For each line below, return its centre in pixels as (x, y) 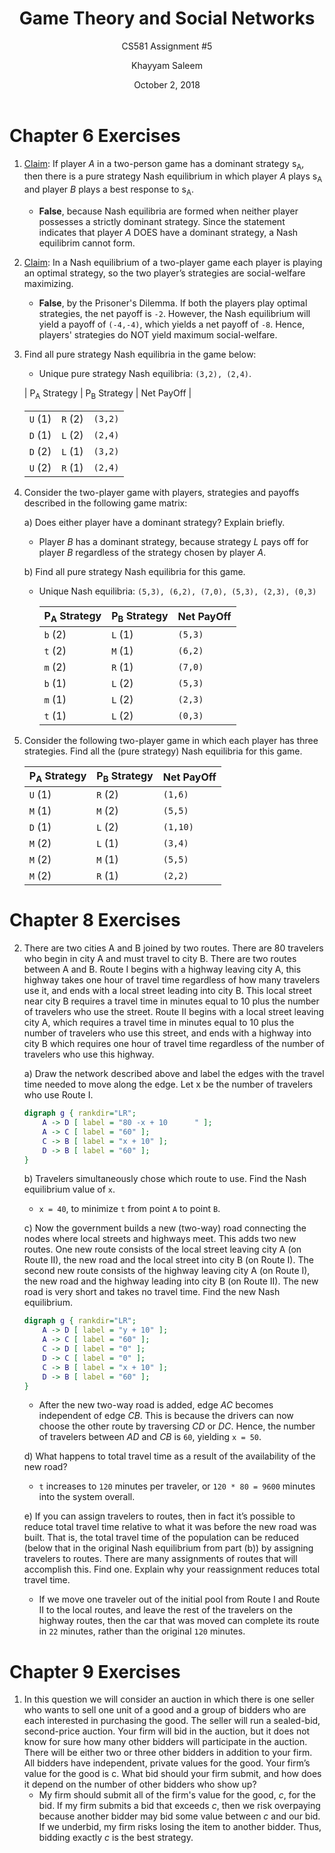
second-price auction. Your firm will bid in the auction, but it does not (167, 1731)
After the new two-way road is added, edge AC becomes (156, 1405)
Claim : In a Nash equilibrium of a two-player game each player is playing (173, 263)
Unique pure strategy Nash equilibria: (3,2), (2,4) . (145, 374)
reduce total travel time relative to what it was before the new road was (170, 1527)
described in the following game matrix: (105, 503)
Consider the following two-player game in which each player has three (171, 741)
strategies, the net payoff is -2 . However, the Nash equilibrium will (174, 314)
